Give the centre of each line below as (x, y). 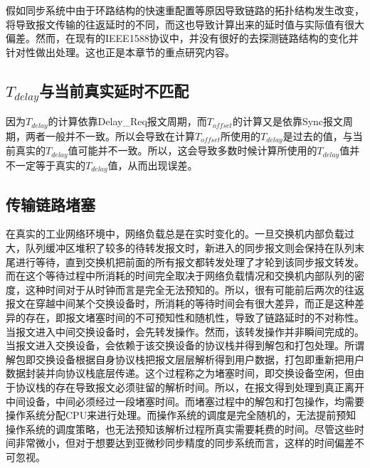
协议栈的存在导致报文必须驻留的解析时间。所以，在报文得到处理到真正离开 (190, 387)
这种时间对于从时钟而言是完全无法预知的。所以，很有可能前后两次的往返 (195, 289)
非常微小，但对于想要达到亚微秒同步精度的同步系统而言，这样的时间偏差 (185, 443)
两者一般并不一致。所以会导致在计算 (110, 135)
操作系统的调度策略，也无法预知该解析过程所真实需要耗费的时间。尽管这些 (180, 429)
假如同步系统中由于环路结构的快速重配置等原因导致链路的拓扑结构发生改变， (185, 10)
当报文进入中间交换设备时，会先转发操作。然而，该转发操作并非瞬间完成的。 (185, 331)
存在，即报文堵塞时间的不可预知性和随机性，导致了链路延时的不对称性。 (195, 317)
